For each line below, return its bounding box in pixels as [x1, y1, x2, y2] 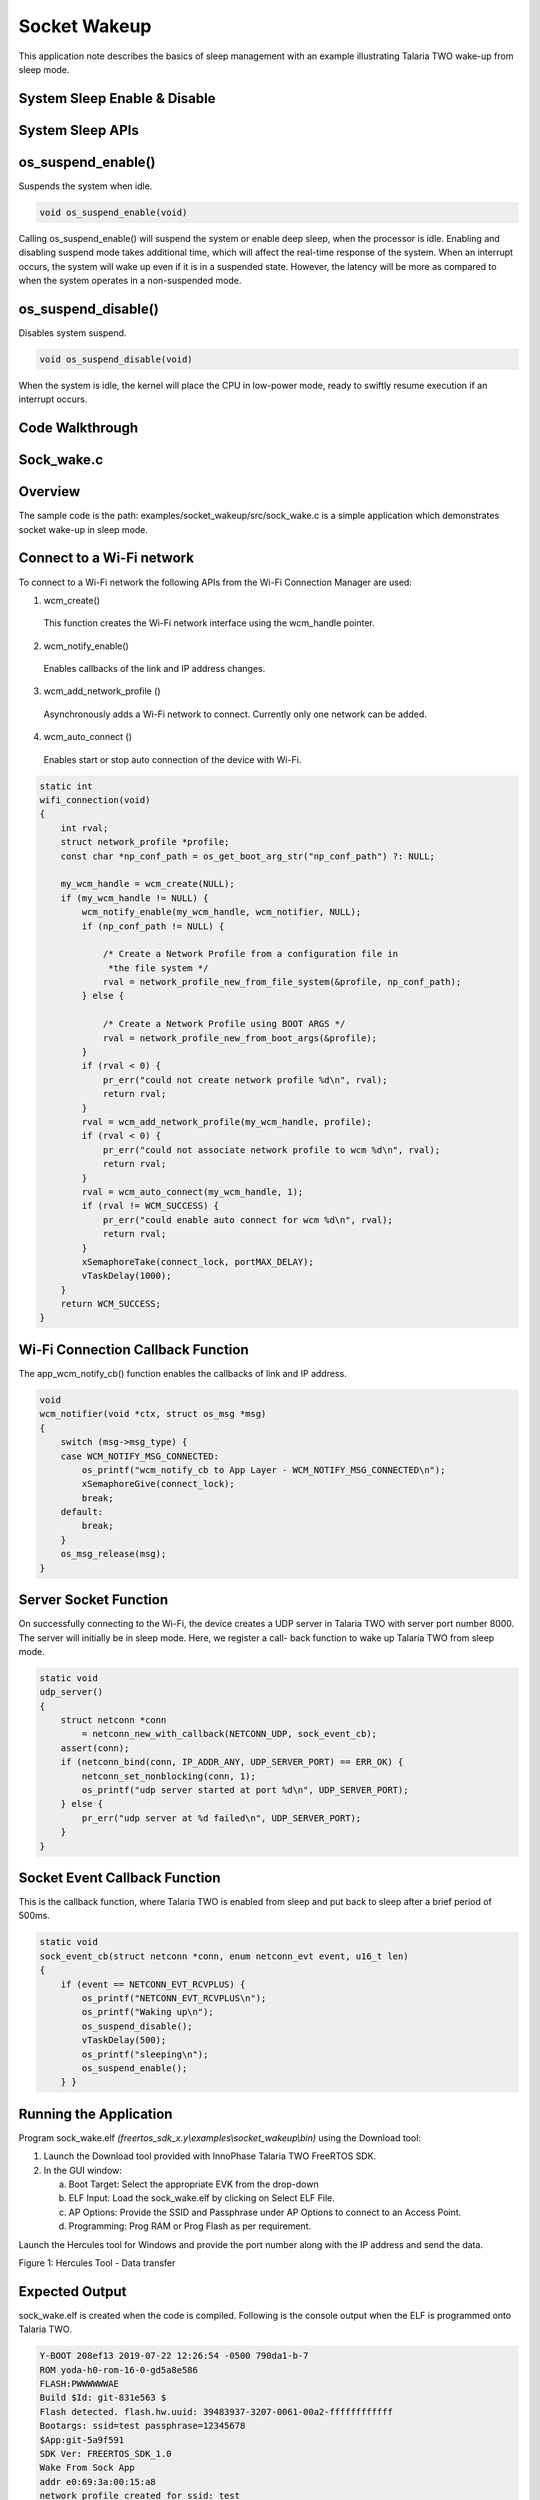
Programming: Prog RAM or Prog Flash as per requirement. [68, 2220, 312, 2232]
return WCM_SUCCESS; [60, 1298, 162, 1310]
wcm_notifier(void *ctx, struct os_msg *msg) [39, 1408, 267, 1420]
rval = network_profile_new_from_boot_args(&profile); [102, 1032, 378, 1044]
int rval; [60, 822, 109, 834]
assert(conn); [60, 1742, 130, 1754]
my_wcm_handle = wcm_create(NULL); [60, 878, 235, 890]
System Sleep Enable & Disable [18, 90, 216, 107]
